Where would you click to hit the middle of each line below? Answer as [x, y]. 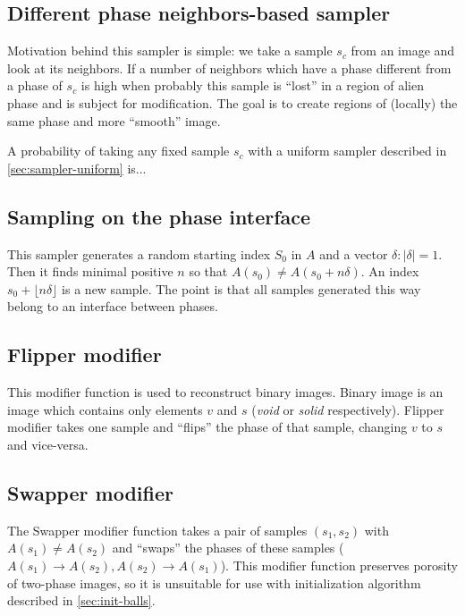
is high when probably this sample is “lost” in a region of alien [252, 85]
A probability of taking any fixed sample [118, 151]
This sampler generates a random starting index [139, 253]
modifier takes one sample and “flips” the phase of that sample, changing [207, 427]
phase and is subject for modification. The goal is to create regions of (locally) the [232, 102]
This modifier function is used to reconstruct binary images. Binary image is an [225, 392]
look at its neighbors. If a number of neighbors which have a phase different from [229, 68]
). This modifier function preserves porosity [339, 565]
